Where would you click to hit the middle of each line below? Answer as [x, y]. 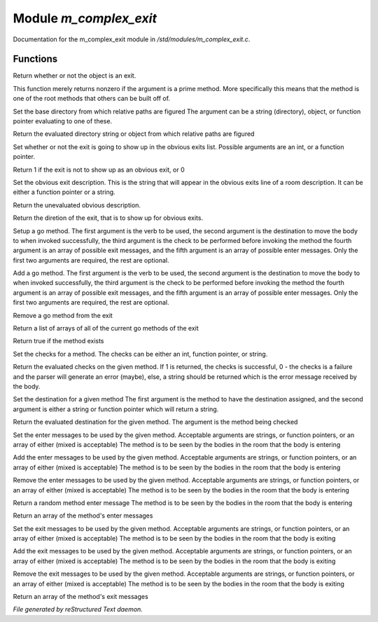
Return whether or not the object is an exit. [75, 76]
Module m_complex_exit [85, 18]
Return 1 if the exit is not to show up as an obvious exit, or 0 [99, 170]
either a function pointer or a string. [64, 192]
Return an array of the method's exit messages [80, 597]
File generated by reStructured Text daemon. [78, 609]
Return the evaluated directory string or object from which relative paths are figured [134, 134]
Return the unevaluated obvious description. [77, 205]
